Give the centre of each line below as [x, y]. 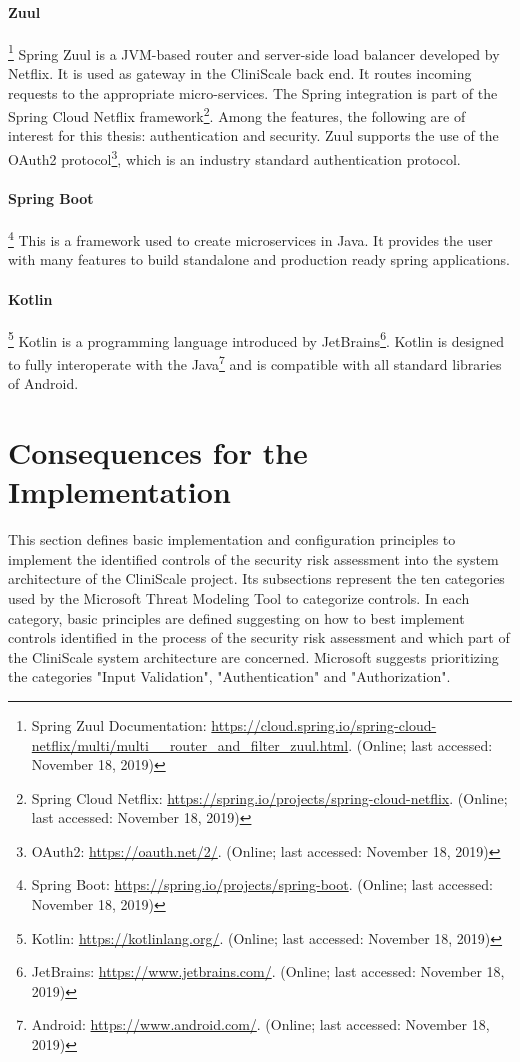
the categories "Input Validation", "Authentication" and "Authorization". [229, 676]
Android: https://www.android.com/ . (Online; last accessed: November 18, [260, 1024]
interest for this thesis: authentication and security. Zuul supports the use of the [253, 135]
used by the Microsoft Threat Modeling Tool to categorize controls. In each [239, 597]
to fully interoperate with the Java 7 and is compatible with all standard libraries [255, 362]
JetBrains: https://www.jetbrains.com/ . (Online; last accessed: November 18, [268, 971]
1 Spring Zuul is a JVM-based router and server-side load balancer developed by [254, 52]
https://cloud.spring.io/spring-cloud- [324, 724]
